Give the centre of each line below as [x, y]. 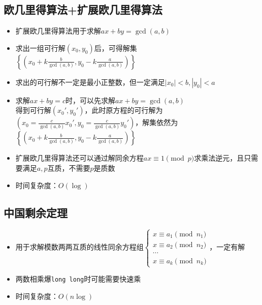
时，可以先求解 [90, 100]
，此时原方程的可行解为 [124, 110]
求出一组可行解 [40, 48]
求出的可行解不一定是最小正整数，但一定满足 [90, 82]
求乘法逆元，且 [219, 158]
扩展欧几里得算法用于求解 [58, 31]
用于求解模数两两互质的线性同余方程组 [79, 247]
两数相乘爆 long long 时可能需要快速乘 [78, 279]
